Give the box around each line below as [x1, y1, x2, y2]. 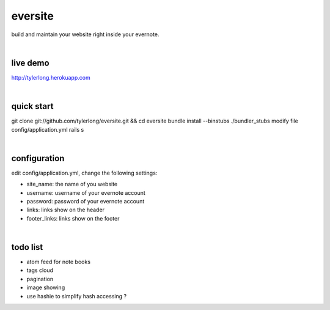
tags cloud [26, 267, 54, 274]
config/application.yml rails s [11, 126, 84, 133]
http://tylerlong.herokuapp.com [11, 74, 91, 81]
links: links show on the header [26, 206, 105, 214]
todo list [11, 242, 43, 252]
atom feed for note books [26, 258, 91, 266]
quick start [11, 101, 54, 112]
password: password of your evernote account [26, 198, 145, 205]
